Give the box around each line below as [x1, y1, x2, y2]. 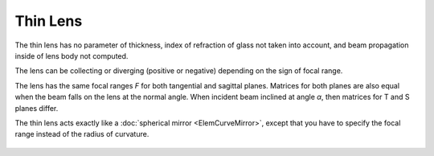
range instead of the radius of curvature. [14, 129, 149, 139]
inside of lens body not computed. [14, 51, 129, 60]
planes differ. [14, 103, 59, 113]
